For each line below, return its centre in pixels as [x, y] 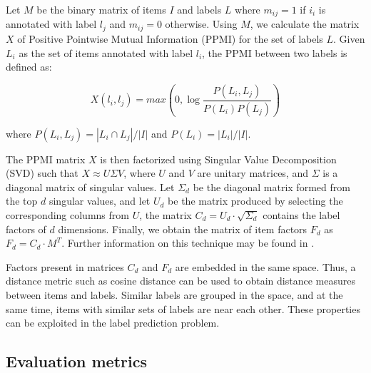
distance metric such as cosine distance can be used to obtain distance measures [181, 281]
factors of [26, 229]
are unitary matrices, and [253, 173]
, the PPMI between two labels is [275, 52]
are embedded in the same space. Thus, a [265, 266]
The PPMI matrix [46, 159]
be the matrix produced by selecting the [255, 201]
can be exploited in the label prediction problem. [113, 323]
